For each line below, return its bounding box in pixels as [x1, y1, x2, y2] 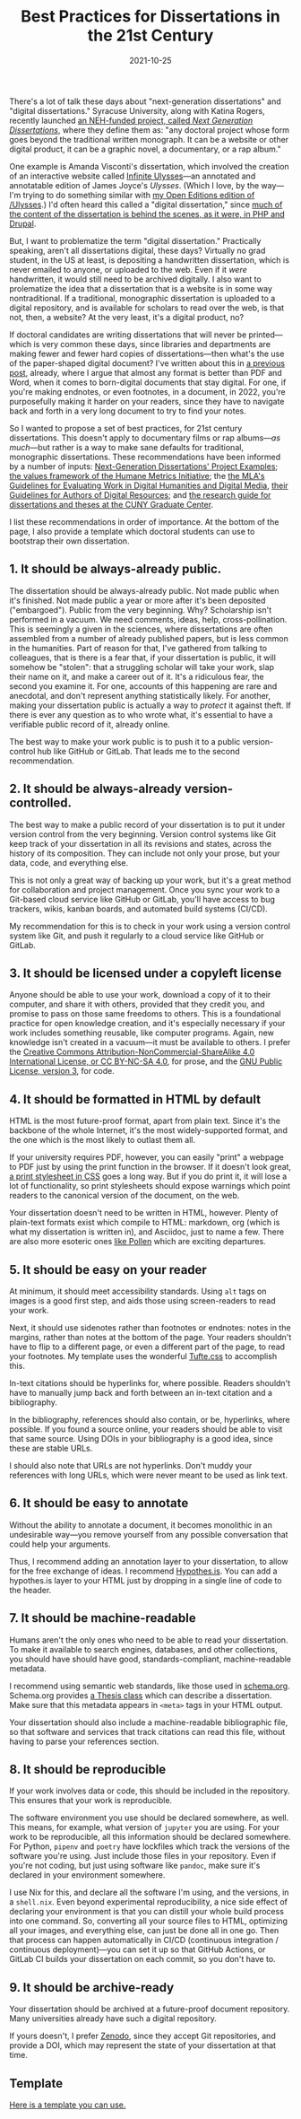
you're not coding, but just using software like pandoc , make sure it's [9, 1860, 261, 1871]
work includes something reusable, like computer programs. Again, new [9, 1027, 275, 1038]
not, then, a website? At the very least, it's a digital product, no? [9, 311, 245, 322]
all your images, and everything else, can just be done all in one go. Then [9, 1925, 279, 1936]
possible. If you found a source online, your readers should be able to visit [9, 1424, 283, 1434]
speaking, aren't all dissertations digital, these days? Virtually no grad [9, 245, 266, 256]
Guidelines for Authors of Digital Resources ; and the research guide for [9, 489, 271, 500]
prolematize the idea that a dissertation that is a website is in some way [9, 283, 273, 293]
